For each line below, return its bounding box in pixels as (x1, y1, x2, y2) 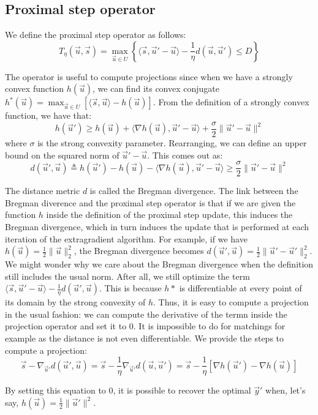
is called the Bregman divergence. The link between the (89, 184, 298, 197)
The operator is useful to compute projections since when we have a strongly (5, 70, 293, 83)
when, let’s (265, 384, 306, 397)
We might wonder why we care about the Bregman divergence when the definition (5, 258, 314, 271)
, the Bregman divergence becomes (74, 244, 204, 257)
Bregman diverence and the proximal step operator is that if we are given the (5, 196, 296, 209)
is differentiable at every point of (179, 282, 302, 294)
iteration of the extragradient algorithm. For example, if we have (5, 232, 248, 245)
